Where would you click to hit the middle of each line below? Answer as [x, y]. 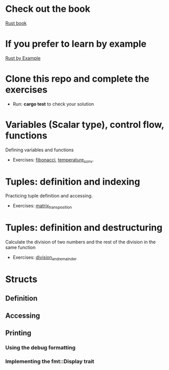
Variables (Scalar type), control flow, [85, 125]
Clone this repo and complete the [77, 79]
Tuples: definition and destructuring [84, 228]
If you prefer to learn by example [76, 44]
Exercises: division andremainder [45, 258]
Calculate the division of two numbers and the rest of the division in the [81, 242]
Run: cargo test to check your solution [53, 104]
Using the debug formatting [40, 348]
